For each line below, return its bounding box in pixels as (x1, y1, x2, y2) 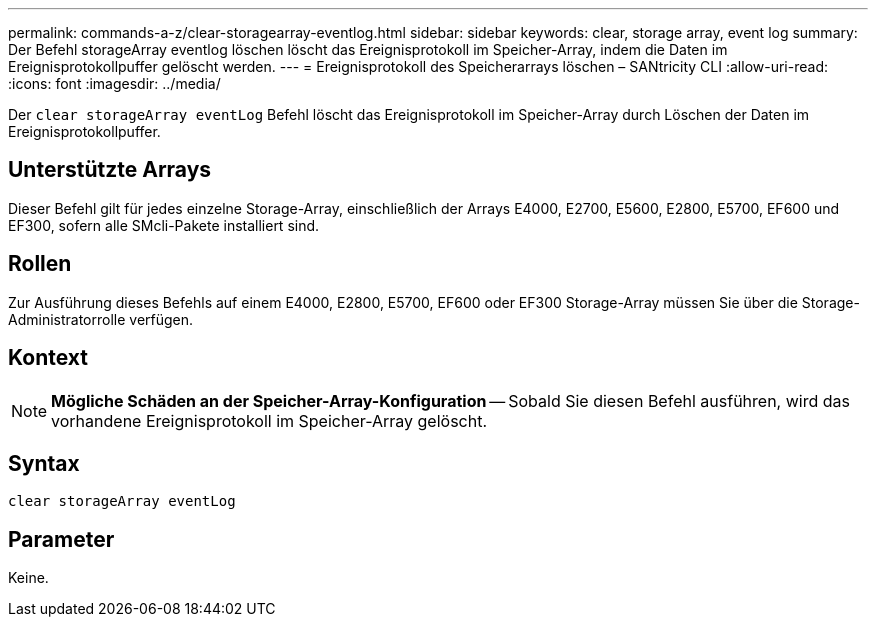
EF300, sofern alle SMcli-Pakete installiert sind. (8, 216, 320, 234)
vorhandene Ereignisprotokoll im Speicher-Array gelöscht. (51, 410, 488, 431)
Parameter (8, 526, 115, 552)
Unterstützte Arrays (8, 157, 212, 183)
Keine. (8, 569, 49, 587)
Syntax (8, 450, 80, 476)
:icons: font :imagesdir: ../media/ (8, 75, 221, 92)
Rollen (8, 251, 72, 277)
